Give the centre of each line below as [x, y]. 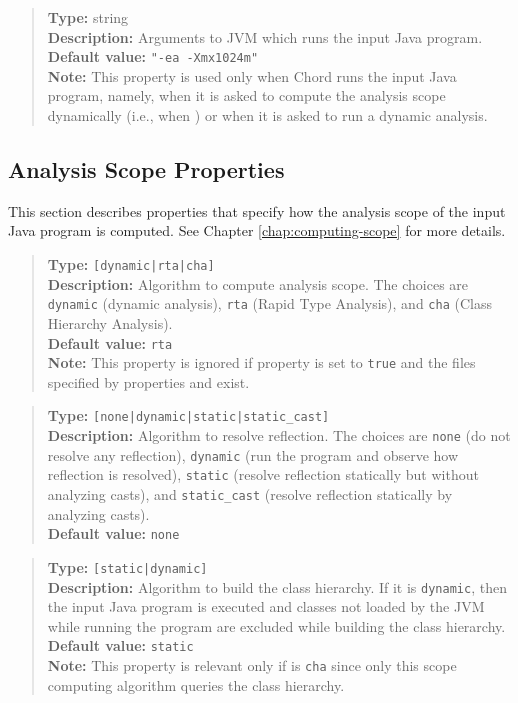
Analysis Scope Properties [146, 169]
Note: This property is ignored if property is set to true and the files [261, 362]
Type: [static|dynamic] [127, 566]
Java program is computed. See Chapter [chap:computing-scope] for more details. [257, 230]
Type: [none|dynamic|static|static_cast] [188, 415]
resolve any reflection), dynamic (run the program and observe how [253, 454]
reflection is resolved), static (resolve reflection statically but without [263, 474]
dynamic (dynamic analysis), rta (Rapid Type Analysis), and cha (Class [269, 303]
